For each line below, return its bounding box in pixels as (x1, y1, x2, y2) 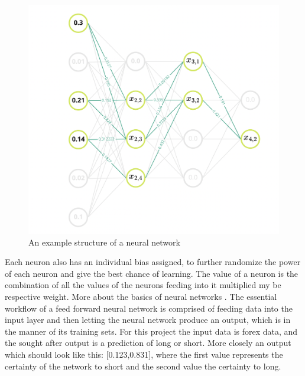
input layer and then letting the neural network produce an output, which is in (5, 313, 291, 326)
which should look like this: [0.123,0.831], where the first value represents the (5, 348, 283, 360)
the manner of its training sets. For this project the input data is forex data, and (5, 325, 298, 337)
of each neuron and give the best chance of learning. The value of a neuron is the (5, 267, 298, 279)
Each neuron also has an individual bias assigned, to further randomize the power (5, 256, 301, 268)
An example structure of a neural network (28, 236, 180, 248)
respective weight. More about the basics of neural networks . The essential (5, 290, 277, 302)
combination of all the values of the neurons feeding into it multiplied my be (5, 279, 281, 291)
